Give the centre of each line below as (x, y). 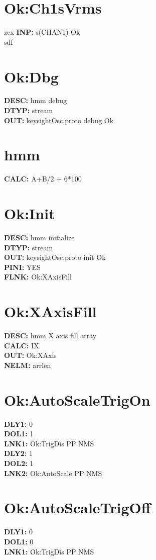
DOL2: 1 (19, 463)
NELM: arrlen (28, 365)
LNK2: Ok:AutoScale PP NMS (53, 473)
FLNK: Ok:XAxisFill (38, 277)
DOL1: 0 (19, 541)
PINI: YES (22, 267)
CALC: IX (22, 345)
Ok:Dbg (31, 76)
